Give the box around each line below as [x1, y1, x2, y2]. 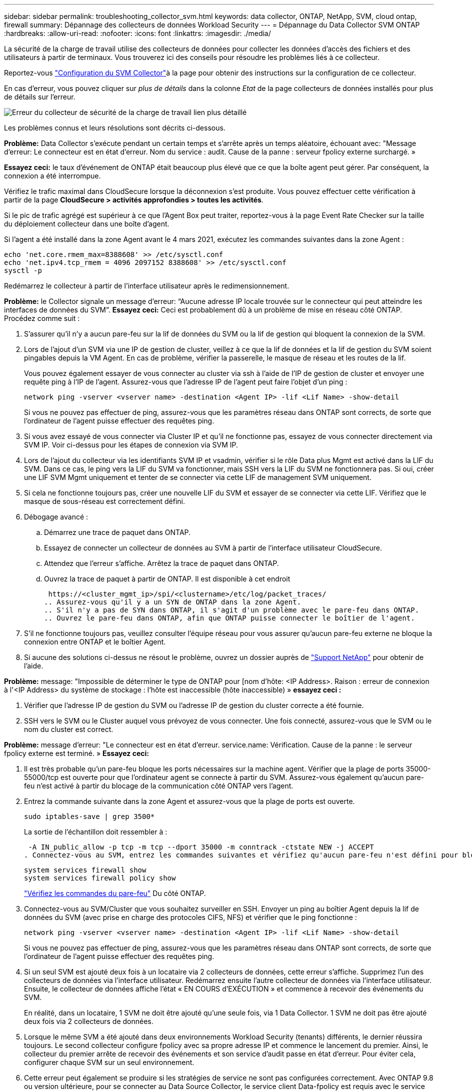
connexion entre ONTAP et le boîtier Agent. [24, 637, 166, 646]
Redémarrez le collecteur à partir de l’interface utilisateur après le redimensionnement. [4, 281, 289, 290]
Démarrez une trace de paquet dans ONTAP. [44, 528, 191, 536]
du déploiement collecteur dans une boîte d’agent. [4, 219, 169, 228]
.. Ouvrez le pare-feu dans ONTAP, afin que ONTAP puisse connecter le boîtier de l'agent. [44, 614, 415, 622]
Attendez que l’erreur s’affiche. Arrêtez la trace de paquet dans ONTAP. [44, 559, 279, 567]
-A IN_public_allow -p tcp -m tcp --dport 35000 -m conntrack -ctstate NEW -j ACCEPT [28, 843, 374, 851]
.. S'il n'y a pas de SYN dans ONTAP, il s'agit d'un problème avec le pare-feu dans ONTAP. [44, 606, 419, 614]
